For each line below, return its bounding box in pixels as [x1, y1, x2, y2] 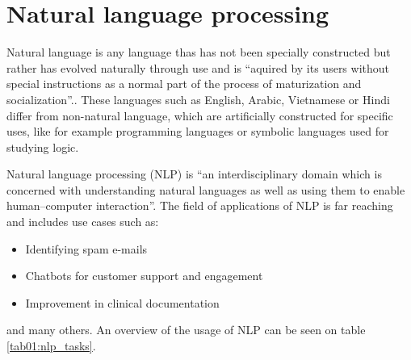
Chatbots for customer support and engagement [25, 267, 263, 284]
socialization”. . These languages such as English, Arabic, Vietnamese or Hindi [6, 90, 390, 107]
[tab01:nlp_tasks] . [6, 337, 96, 354]
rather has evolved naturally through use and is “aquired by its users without [6, 59, 390, 76]
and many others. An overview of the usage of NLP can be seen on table [6, 321, 366, 338]
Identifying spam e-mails [25, 240, 148, 257]
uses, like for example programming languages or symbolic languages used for [6, 123, 389, 140]
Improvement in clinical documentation [25, 294, 220, 311]
